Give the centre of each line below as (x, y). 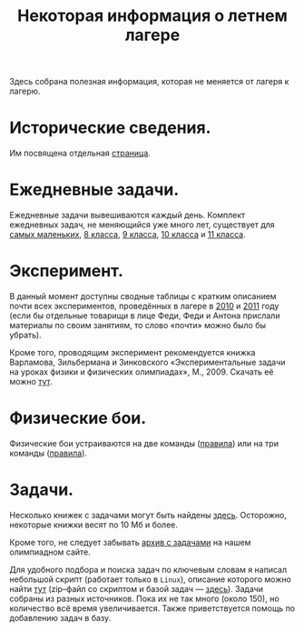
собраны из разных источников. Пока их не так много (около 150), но (144, 598)
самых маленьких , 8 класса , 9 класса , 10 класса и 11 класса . (128, 235)
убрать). (26, 335)
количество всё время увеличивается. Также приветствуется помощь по (152, 608)
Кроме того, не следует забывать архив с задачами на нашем (130, 542)
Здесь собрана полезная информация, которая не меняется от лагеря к (149, 82)
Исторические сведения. (110, 128)
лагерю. (25, 91)
